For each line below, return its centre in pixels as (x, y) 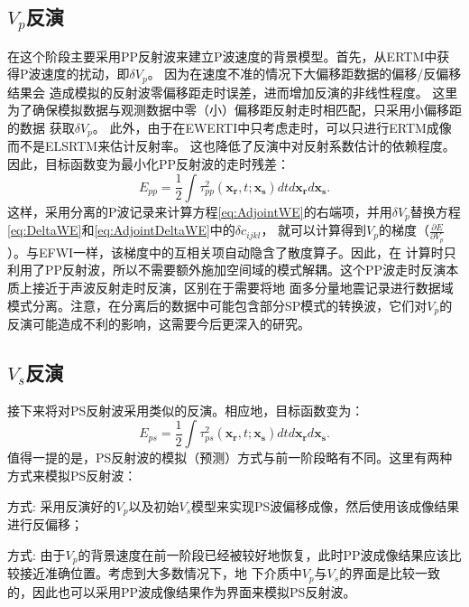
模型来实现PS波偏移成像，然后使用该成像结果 (326, 505)
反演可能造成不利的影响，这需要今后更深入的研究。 (159, 324)
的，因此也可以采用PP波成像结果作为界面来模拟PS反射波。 (182, 591)
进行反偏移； (45, 524)
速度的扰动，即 (85, 74)
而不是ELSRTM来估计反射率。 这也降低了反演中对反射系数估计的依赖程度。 (231, 146)
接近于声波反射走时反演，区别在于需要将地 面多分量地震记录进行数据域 (243, 287)
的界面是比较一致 (390, 573)
